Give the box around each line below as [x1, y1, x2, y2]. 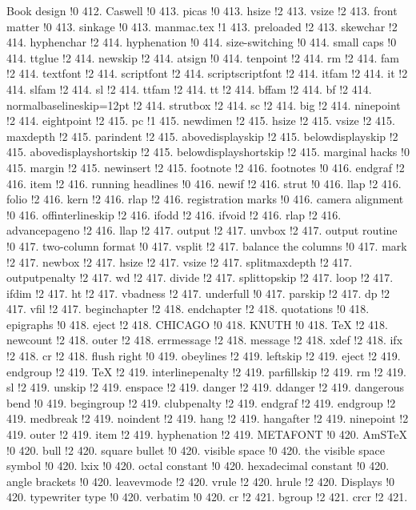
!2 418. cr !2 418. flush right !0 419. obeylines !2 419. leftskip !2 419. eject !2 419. [6, 347, 401, 364]
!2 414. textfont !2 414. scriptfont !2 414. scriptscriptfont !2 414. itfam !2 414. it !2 [6, 65, 408, 82]
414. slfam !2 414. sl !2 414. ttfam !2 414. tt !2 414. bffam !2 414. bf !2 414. [6, 80, 372, 97]
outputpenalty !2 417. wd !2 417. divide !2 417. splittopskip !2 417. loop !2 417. [6, 269, 394, 286]
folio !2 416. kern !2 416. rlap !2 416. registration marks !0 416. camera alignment [6, 191, 404, 207]
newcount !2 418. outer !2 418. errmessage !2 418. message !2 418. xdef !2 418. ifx [6, 331, 403, 348]
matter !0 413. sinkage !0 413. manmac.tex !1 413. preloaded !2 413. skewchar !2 [6, 18, 398, 34]
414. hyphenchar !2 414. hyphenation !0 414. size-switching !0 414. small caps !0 [6, 34, 397, 50]
